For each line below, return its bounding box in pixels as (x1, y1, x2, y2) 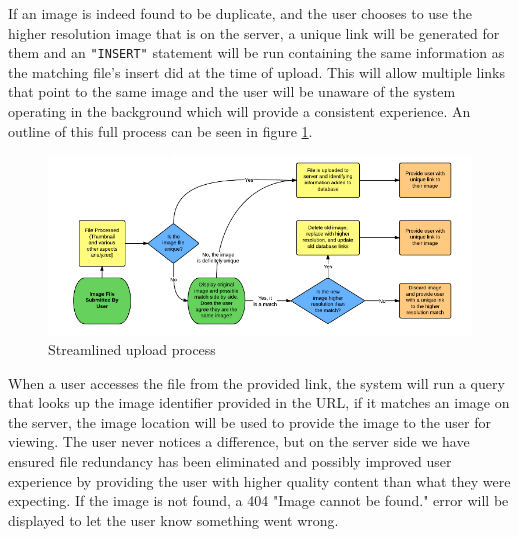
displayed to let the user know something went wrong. (8, 509, 339, 530)
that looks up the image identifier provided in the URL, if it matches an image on (8, 392, 510, 413)
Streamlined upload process (48, 339, 216, 360)
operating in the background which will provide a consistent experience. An (8, 101, 471, 122)
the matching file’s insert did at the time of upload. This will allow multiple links (8, 61, 505, 82)
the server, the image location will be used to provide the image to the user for (8, 411, 491, 432)
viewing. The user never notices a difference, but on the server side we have (8, 431, 470, 452)
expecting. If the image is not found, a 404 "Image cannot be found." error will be (8, 490, 509, 511)
